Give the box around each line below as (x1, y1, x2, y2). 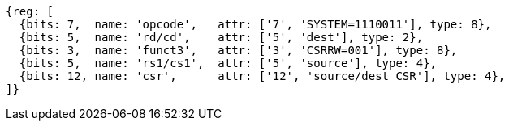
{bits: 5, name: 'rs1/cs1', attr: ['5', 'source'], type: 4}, (19, 57, 438, 70)
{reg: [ (6, 5, 54, 18)
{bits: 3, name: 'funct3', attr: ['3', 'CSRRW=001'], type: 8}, (19, 44, 458, 57)
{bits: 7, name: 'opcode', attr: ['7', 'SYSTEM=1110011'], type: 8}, (19, 18, 492, 31)
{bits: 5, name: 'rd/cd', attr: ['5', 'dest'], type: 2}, (19, 31, 424, 44)
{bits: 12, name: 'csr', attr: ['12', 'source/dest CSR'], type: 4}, (19, 70, 506, 83)
